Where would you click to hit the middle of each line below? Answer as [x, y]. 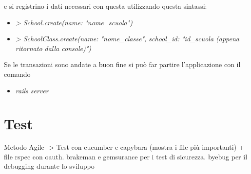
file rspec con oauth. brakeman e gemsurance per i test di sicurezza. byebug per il [126, 156]
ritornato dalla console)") [53, 48]
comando [17, 74]
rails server [32, 90]
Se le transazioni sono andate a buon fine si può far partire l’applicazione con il [122, 64]
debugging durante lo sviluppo [49, 166]
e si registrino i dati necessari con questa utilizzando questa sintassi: [106, 6]
